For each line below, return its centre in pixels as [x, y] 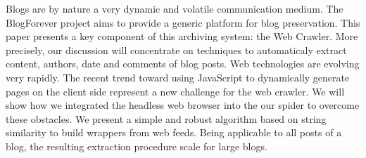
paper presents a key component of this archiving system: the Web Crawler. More [182, 36]
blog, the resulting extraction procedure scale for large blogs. [137, 146]
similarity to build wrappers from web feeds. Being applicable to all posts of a [174, 132]
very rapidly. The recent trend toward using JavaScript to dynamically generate [178, 77]
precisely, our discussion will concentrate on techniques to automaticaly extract [176, 50]
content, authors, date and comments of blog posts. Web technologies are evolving [183, 64]
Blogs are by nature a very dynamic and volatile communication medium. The [175, 8]
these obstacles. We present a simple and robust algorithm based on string [166, 118]
